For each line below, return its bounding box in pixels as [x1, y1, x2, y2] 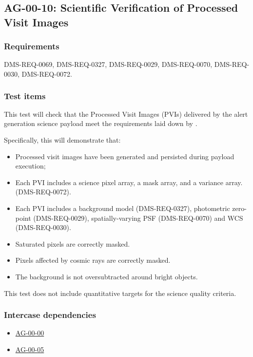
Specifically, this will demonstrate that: [4, 134, 121, 145]
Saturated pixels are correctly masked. [15, 238, 130, 249]
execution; [15, 161, 46, 171]
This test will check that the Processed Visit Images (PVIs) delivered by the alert [4, 108, 248, 119]
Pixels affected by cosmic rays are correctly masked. [15, 255, 171, 265]
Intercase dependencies [4, 309, 96, 321]
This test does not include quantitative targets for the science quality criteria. [4, 288, 236, 298]
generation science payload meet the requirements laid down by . [4, 118, 197, 128]
